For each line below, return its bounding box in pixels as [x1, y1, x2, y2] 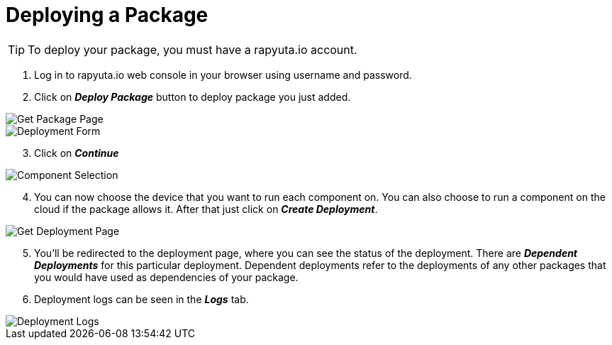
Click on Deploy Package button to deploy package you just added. [34, 90, 351, 103]
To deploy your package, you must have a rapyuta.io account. [28, 42, 357, 57]
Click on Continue [34, 146, 119, 159]
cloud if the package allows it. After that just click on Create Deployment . [34, 202, 378, 215]
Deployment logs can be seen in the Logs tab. [34, 292, 249, 305]
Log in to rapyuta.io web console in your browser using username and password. [34, 68, 412, 81]
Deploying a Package [6, 3, 208, 27]
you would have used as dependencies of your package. [34, 270, 299, 283]
